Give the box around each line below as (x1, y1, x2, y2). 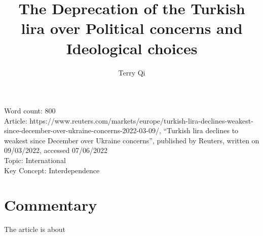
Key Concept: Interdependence (4, 165, 100, 175)
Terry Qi (118, 67, 145, 77)
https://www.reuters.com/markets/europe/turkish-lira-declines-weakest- (29, 115, 253, 126)
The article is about (4, 224, 66, 234)
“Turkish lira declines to (163, 125, 239, 136)
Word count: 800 (4, 105, 56, 116)
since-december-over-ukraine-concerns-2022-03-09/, (4, 125, 161, 136)
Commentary (4, 194, 97, 215)
